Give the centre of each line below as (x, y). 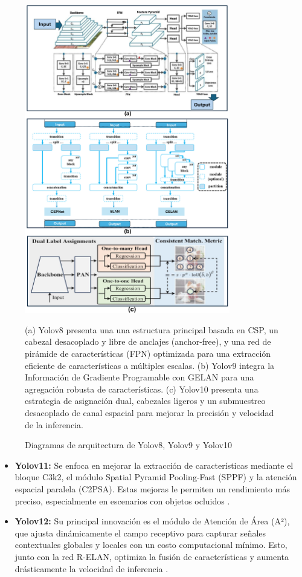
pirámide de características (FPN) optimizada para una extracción (148, 354)
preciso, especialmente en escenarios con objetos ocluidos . (122, 500)
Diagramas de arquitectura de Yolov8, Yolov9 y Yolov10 (129, 445)
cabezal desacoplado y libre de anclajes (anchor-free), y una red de (148, 341)
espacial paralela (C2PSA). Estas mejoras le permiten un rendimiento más (152, 488)
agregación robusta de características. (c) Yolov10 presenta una (142, 389)
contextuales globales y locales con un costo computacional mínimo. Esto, (151, 545)
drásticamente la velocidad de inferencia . (92, 568)
